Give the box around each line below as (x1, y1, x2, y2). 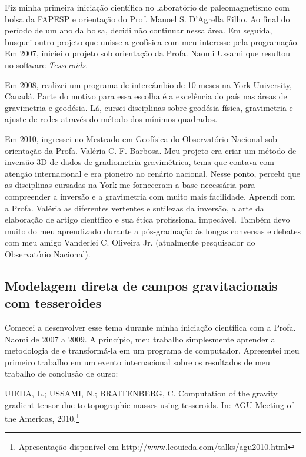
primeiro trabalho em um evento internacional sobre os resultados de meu (5, 355, 270, 368)
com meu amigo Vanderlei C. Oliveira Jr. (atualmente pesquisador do (5, 236, 255, 248)
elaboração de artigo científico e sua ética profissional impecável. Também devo (5, 213, 290, 226)
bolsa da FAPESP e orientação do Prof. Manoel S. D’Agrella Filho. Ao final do (5, 12, 290, 25)
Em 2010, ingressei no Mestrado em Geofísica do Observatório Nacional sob (5, 132, 277, 145)
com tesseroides (5, 294, 102, 312)
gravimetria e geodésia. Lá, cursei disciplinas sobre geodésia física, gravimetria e (5, 101, 293, 113)
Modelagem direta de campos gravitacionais (5, 276, 278, 294)
